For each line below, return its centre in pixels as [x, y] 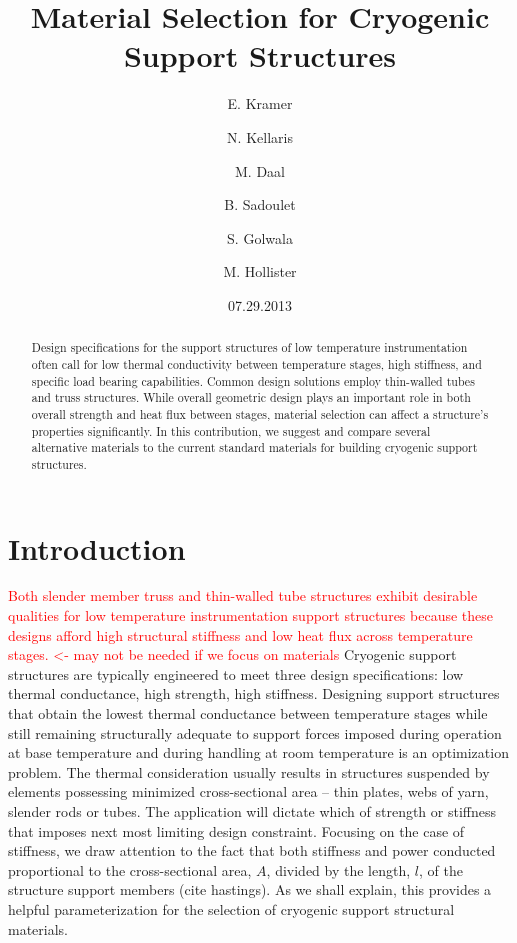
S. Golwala [260, 237]
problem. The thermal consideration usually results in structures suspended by [249, 771]
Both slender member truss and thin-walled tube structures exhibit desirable [243, 595]
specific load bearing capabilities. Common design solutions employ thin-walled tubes [253, 380]
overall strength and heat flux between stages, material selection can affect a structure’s [260, 413]
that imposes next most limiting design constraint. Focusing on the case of [236, 830]
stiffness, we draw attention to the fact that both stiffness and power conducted [252, 850]
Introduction [97, 547]
